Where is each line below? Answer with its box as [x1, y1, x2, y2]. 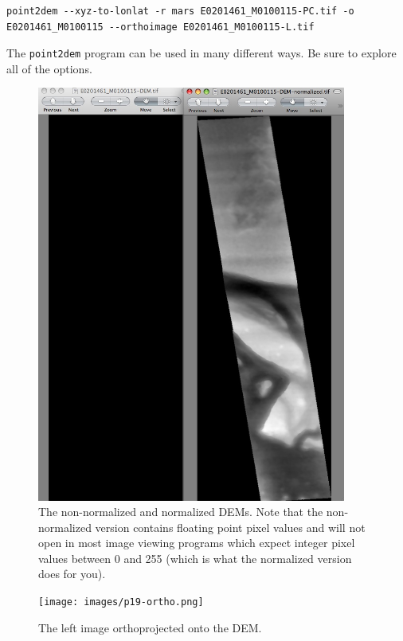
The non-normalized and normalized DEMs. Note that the [38, 503, 323, 520]
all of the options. [6, 60, 92, 76]
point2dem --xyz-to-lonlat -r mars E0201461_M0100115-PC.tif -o [6, 6, 354, 17]
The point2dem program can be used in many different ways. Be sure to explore [6, 45, 397, 61]
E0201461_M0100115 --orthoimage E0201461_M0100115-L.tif [6, 21, 315, 33]
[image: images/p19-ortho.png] [38, 596, 204, 608]
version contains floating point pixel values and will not [95, 518, 366, 535]
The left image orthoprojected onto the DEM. [38, 619, 262, 635]
